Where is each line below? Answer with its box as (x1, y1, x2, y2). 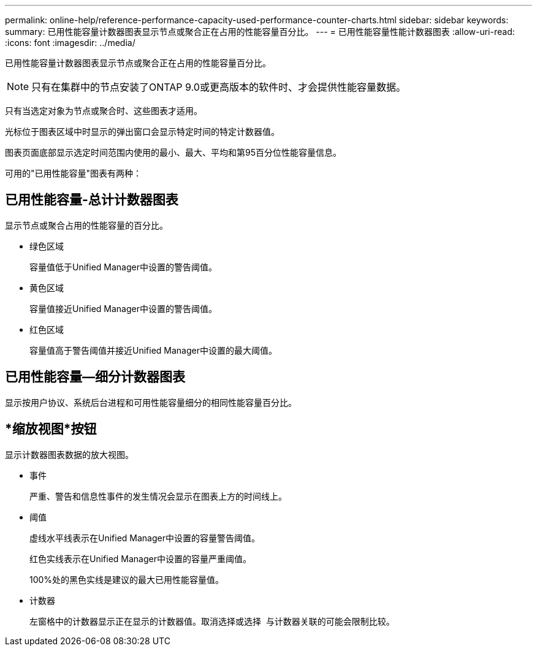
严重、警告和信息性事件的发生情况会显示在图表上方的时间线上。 (29, 490, 287, 501)
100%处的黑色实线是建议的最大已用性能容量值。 (29, 574, 224, 585)
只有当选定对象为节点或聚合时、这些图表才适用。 (5, 105, 202, 116)
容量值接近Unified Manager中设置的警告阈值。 (29, 303, 217, 314)
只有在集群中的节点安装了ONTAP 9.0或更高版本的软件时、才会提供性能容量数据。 (31, 81, 406, 93)
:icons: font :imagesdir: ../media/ (5, 37, 135, 48)
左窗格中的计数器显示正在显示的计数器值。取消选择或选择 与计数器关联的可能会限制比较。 (29, 615, 395, 626)
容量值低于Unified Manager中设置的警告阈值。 (29, 261, 217, 272)
